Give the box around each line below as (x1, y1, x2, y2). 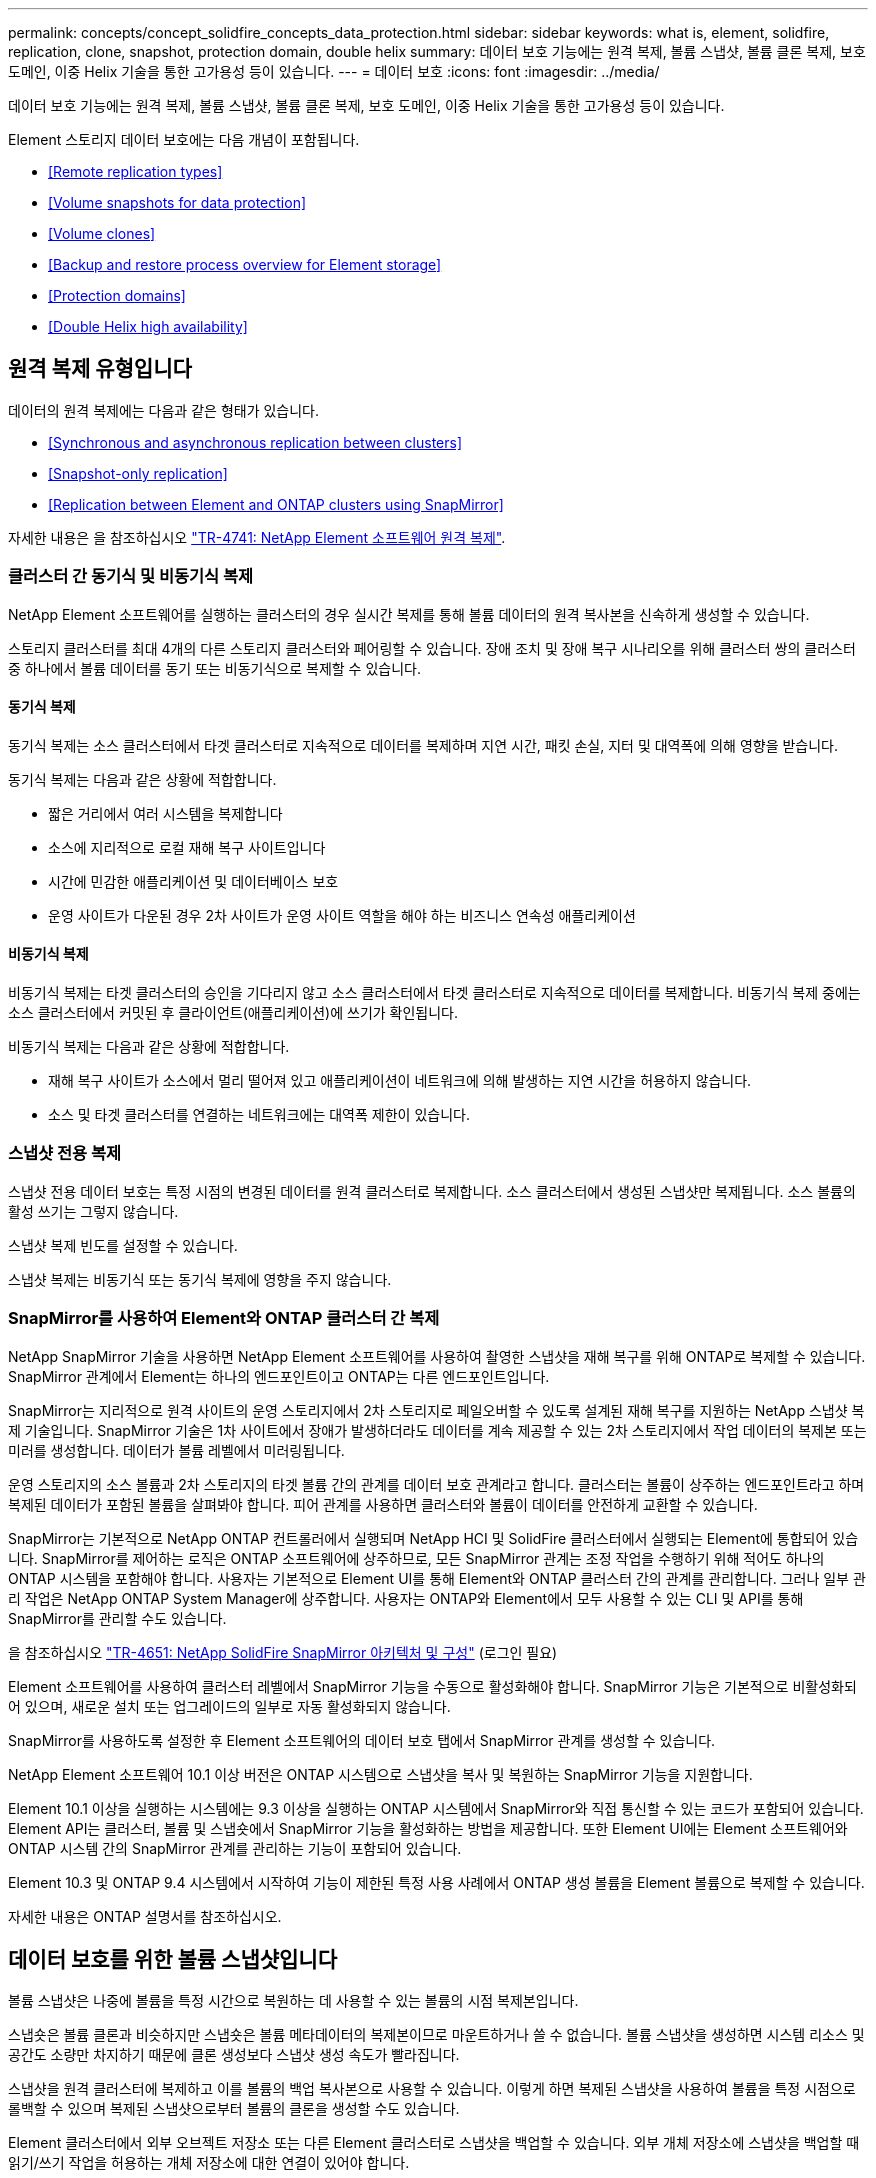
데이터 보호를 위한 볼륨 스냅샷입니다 (8, 1946, 338, 1972)
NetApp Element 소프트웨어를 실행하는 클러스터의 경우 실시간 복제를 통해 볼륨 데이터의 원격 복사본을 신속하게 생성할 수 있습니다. (8, 605, 810, 623)
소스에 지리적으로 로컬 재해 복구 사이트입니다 (48, 838, 326, 856)
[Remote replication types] (48, 163, 223, 180)
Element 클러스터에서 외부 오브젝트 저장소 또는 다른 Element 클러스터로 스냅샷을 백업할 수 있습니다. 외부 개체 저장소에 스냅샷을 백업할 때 (8, 2134, 860, 2152)
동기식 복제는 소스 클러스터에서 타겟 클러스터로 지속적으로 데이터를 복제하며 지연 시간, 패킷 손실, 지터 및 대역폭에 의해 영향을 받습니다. (8, 736, 839, 754)
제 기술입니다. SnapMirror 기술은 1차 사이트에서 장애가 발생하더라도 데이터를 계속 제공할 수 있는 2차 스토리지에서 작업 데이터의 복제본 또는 (8, 1421, 867, 1439)
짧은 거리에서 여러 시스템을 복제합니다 (48, 804, 283, 822)
